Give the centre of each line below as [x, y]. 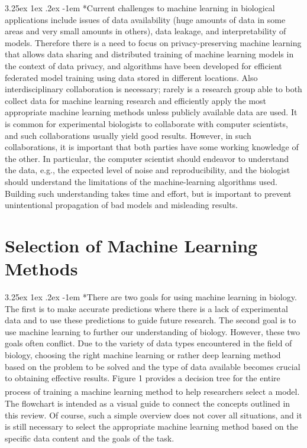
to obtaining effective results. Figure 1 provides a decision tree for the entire [143, 378]
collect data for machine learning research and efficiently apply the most [136, 100]
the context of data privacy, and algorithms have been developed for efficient [143, 65]
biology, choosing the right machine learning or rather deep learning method [143, 354]
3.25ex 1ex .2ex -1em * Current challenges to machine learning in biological [140, 8]
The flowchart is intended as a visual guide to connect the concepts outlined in [148, 403]
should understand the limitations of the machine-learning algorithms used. [141, 181]
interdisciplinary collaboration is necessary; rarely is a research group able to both [153, 89]
